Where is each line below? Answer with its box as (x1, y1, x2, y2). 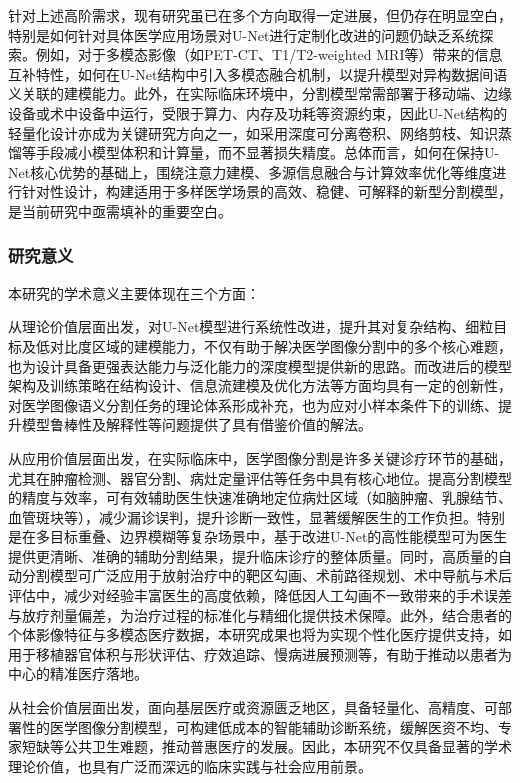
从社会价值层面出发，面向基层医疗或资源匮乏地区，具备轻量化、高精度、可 (8, 697, 498, 718)
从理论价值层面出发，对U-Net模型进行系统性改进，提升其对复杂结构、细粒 (8, 316, 494, 337)
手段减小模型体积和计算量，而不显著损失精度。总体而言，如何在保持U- (35, 142, 500, 163)
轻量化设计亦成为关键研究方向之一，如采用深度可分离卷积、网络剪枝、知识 (8, 122, 498, 143)
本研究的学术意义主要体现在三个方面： (8, 282, 260, 303)
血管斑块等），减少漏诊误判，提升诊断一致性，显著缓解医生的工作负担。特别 (8, 506, 505, 527)
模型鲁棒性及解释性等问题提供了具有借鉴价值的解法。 (21, 414, 372, 435)
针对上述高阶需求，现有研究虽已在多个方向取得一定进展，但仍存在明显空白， (8, 5, 512, 25)
